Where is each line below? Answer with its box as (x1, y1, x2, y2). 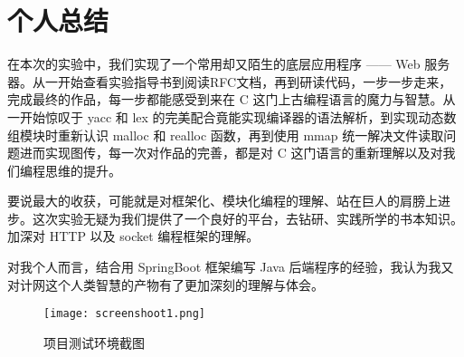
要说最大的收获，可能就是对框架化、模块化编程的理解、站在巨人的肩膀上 (7, 191, 438, 210)
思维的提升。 (44, 160, 121, 179)
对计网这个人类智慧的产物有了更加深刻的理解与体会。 (7, 275, 324, 294)
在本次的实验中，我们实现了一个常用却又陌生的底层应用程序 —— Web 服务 (7, 54, 450, 73)
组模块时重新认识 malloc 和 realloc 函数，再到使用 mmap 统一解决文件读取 (7, 125, 444, 144)
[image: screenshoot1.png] (43, 307, 205, 321)
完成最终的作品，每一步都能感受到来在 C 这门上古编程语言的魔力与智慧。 (7, 90, 443, 109)
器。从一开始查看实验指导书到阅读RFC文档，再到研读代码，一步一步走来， (7, 72, 452, 91)
